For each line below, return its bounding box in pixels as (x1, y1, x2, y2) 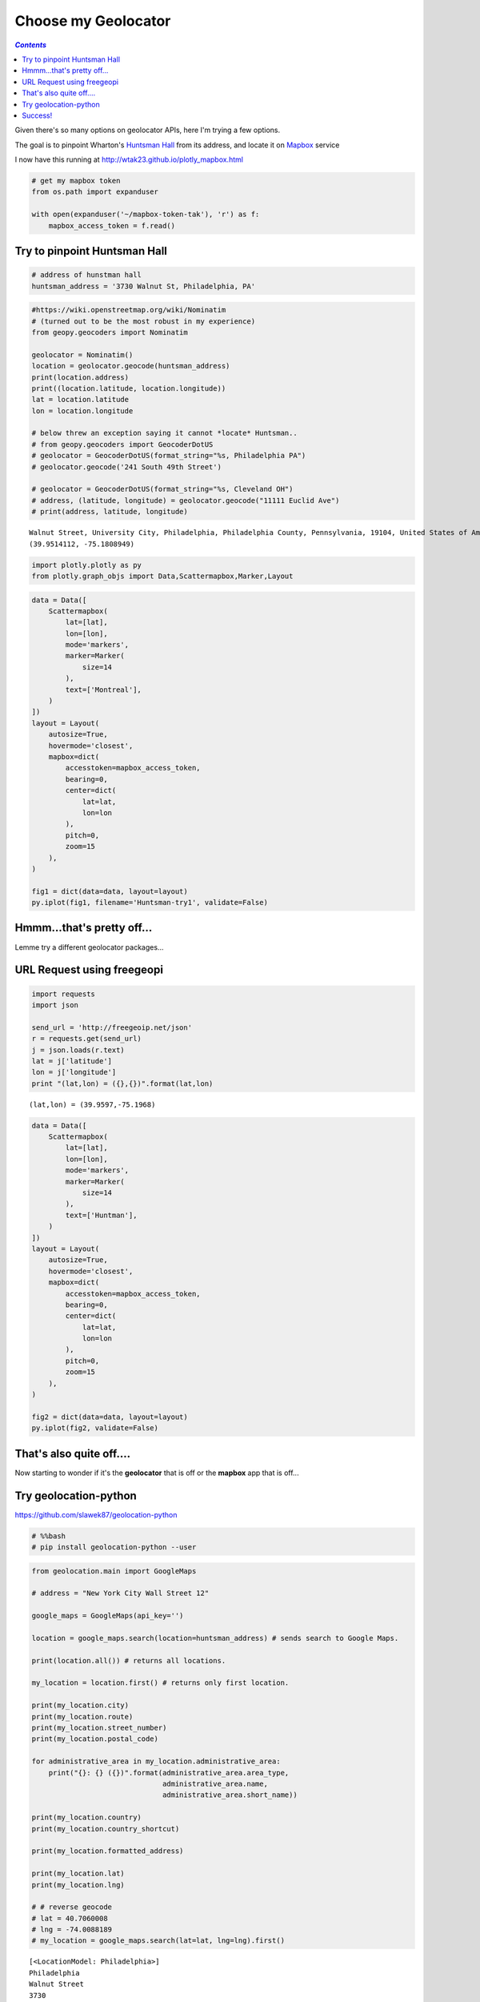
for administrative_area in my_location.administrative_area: (31, 1757, 281, 1766)
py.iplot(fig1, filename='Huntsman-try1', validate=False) (31, 898, 268, 907)
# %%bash (31, 1531, 66, 1541)
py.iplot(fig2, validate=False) (31, 1424, 159, 1433)
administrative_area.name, (162, 1779, 268, 1788)
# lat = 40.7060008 (31, 1914, 108, 1923)
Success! (22, 111, 53, 120)
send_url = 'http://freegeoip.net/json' (31, 1023, 192, 1032)
